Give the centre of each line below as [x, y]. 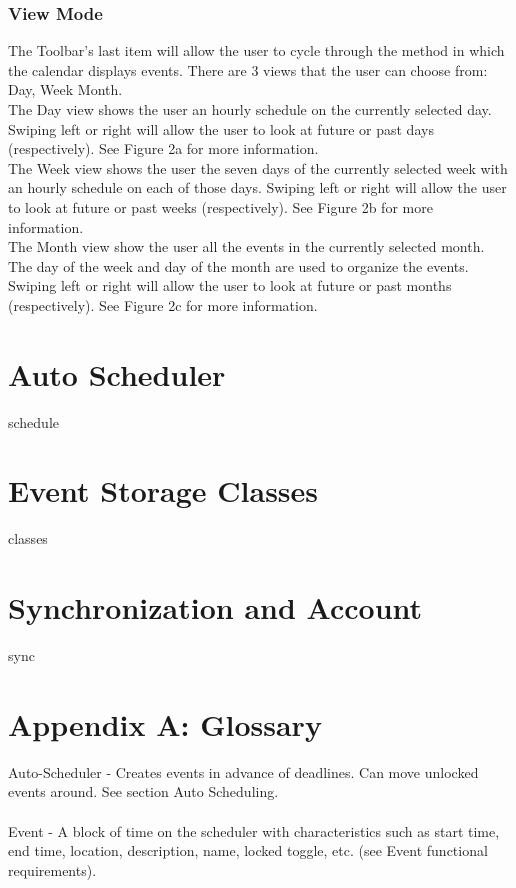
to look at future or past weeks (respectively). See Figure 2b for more [220, 206]
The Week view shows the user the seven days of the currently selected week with [258, 167]
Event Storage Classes [163, 490]
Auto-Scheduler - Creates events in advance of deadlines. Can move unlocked [243, 771]
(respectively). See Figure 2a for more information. [163, 148]
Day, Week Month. [65, 89]
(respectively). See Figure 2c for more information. [163, 304]
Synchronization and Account [215, 607]
